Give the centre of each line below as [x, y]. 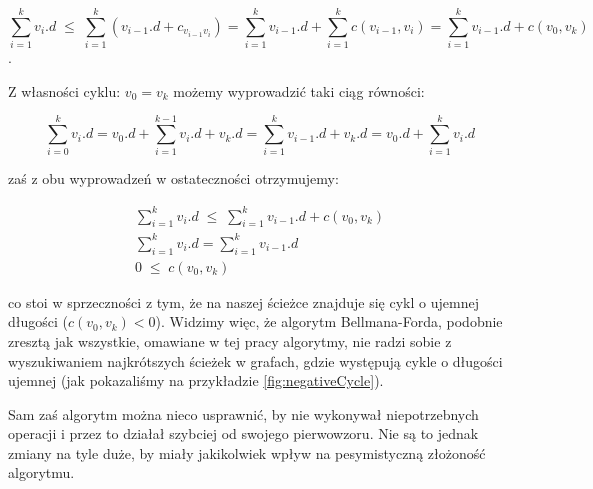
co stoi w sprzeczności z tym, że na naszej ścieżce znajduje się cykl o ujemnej [243, 301]
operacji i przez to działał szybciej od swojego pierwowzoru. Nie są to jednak [243, 433]
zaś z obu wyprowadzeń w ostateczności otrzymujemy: [173, 178]
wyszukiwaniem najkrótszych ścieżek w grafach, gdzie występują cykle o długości [255, 360]
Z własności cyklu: [64, 90]
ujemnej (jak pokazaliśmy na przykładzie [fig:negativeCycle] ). [196, 380]
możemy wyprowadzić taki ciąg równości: [299, 90]
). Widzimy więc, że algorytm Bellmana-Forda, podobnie [329, 321]
